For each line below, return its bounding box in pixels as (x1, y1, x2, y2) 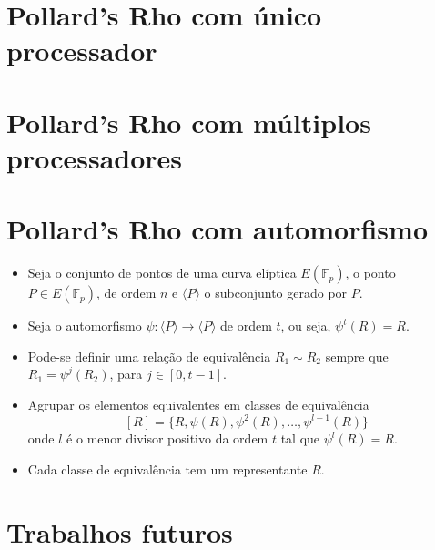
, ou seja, (280, 316, 331, 335)
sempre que (325, 346, 389, 365)
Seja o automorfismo (27, 316, 142, 335)
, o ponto (345, 263, 396, 282)
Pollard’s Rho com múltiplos (6, 103, 371, 140)
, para (109, 364, 143, 383)
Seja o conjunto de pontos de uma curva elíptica (27, 263, 297, 282)
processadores (6, 138, 183, 176)
